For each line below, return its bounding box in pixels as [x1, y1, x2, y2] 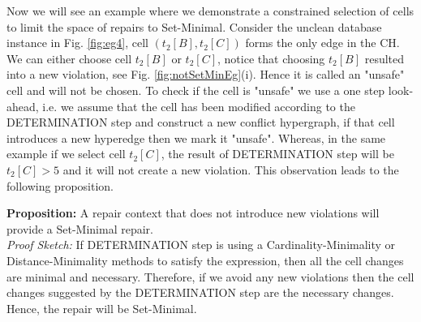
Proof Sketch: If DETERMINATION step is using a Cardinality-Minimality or [6, 236, 396, 253]
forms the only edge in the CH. [245, 34, 400, 51]
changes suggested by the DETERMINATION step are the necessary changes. [6, 284, 394, 301]
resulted [364, 49, 405, 67]
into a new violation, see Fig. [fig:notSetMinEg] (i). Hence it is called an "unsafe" [6, 66, 405, 83]
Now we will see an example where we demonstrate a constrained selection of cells [6, 2, 415, 19]
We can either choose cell [6, 49, 132, 67]
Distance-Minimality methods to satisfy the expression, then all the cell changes [6, 251, 404, 268]
